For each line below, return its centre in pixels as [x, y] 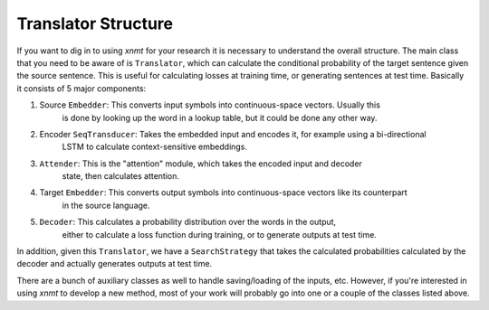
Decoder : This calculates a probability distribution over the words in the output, [188, 222]
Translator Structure [95, 23]
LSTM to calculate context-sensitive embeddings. [155, 147]
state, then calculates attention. [121, 176]
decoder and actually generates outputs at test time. [115, 264]
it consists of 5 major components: [81, 88]
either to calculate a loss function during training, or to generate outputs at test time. [220, 234]
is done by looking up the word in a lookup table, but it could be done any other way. [220, 117]
